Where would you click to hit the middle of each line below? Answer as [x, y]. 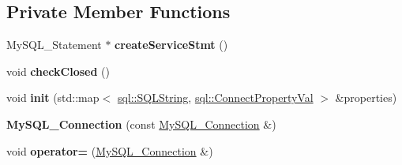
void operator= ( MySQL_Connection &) [110, 150]
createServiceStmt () [171, 45]
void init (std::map [53, 97]
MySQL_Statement [54, 45]
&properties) [366, 97]
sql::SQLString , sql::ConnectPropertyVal [215, 97]
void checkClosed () [58, 71]
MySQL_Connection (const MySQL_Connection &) [141, 124]
